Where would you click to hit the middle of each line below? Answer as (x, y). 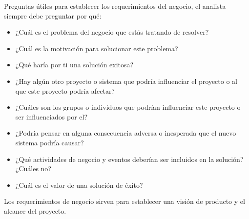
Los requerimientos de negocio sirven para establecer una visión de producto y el (124, 201)
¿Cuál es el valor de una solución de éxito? (79, 185)
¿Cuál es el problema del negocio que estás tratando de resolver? (112, 32)
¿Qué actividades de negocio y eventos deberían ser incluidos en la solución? (129, 159)
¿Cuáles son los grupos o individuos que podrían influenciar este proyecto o (128, 107)
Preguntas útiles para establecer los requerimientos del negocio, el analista (115, 6)
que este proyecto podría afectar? (65, 90)
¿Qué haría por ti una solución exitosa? (74, 65)
